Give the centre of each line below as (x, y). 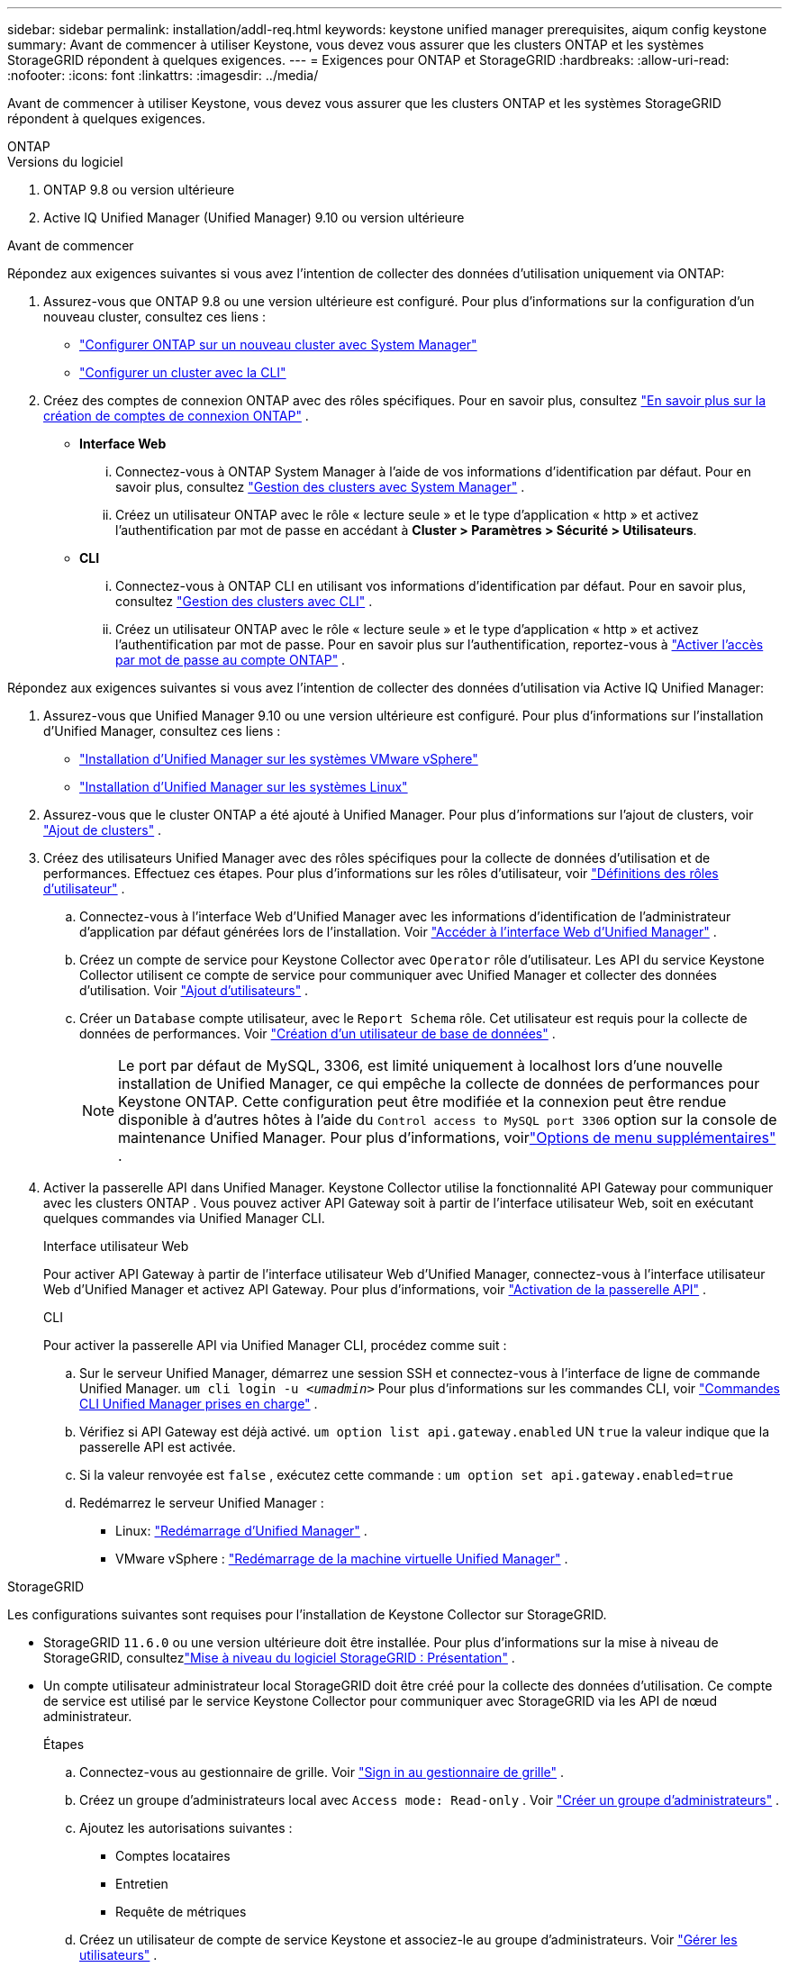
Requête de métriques (181, 1912)
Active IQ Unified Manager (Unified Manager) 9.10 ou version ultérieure (254, 218)
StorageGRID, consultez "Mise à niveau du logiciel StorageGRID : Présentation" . (279, 1658)
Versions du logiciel (65, 162)
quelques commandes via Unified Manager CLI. (184, 1218)
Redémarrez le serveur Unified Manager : (202, 1503)
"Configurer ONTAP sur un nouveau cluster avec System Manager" (278, 344)
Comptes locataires (173, 1856)
